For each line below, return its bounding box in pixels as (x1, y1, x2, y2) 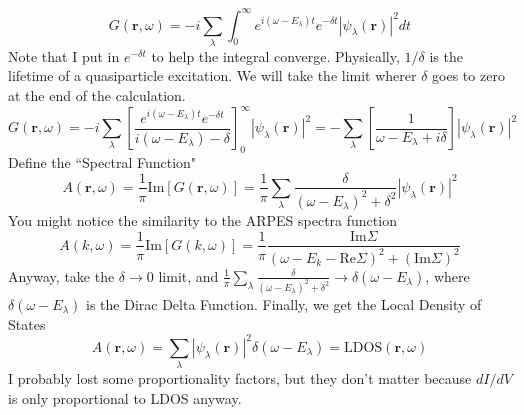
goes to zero (432, 65, 505, 86)
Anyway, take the (8, 265, 115, 286)
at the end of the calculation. (8, 85, 186, 106)
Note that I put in (8, 45, 120, 66)
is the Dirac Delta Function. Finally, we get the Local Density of (86, 293, 482, 314)
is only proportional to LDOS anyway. (8, 387, 242, 408)
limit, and (158, 265, 219, 286)
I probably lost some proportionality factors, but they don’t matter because (8, 368, 472, 389)
